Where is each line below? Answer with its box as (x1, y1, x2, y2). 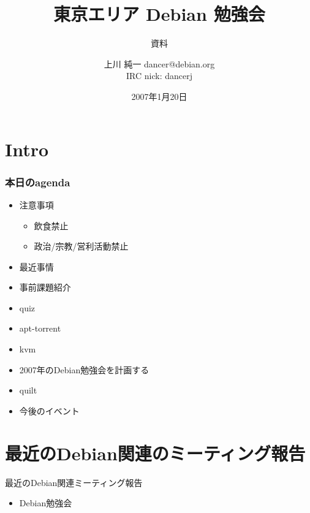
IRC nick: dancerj (126, 69, 192, 82)
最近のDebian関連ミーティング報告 (5, 476, 143, 488)
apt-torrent (19, 322, 61, 335)
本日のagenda (5, 174, 70, 189)
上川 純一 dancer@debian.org (104, 57, 215, 70)
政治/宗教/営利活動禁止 (34, 240, 129, 253)
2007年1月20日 (131, 89, 187, 102)
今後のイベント (19, 404, 80, 417)
